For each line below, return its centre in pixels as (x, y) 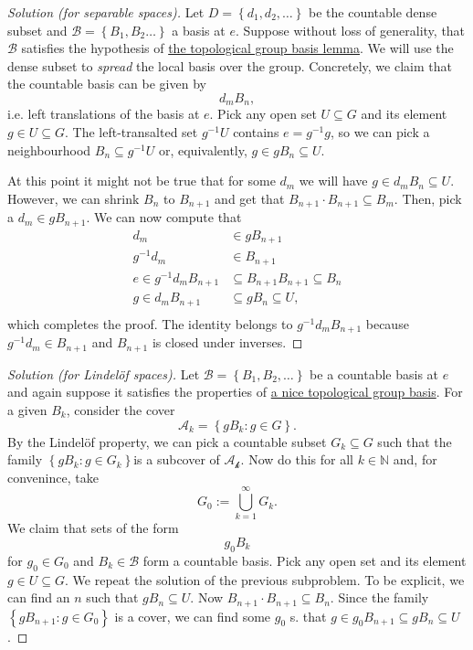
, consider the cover (121, 409)
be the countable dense (373, 12)
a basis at (199, 30)
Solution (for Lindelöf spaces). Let (104, 373)
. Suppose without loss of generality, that (350, 30)
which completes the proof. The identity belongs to (150, 323)
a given (27, 409)
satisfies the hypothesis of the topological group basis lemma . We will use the (237, 48)
